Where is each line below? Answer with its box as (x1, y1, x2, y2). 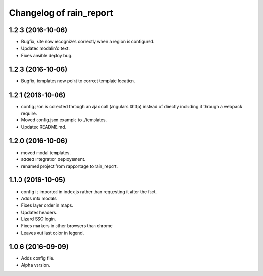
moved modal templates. (21, 149, 71, 156)
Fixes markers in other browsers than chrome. (21, 223, 114, 229)
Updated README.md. (21, 124, 67, 130)
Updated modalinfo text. (21, 45, 70, 51)
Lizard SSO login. (21, 216, 56, 222)
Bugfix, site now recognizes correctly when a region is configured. (21, 39, 155, 45)
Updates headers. (21, 209, 57, 215)
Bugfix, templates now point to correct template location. (21, 78, 135, 84)
